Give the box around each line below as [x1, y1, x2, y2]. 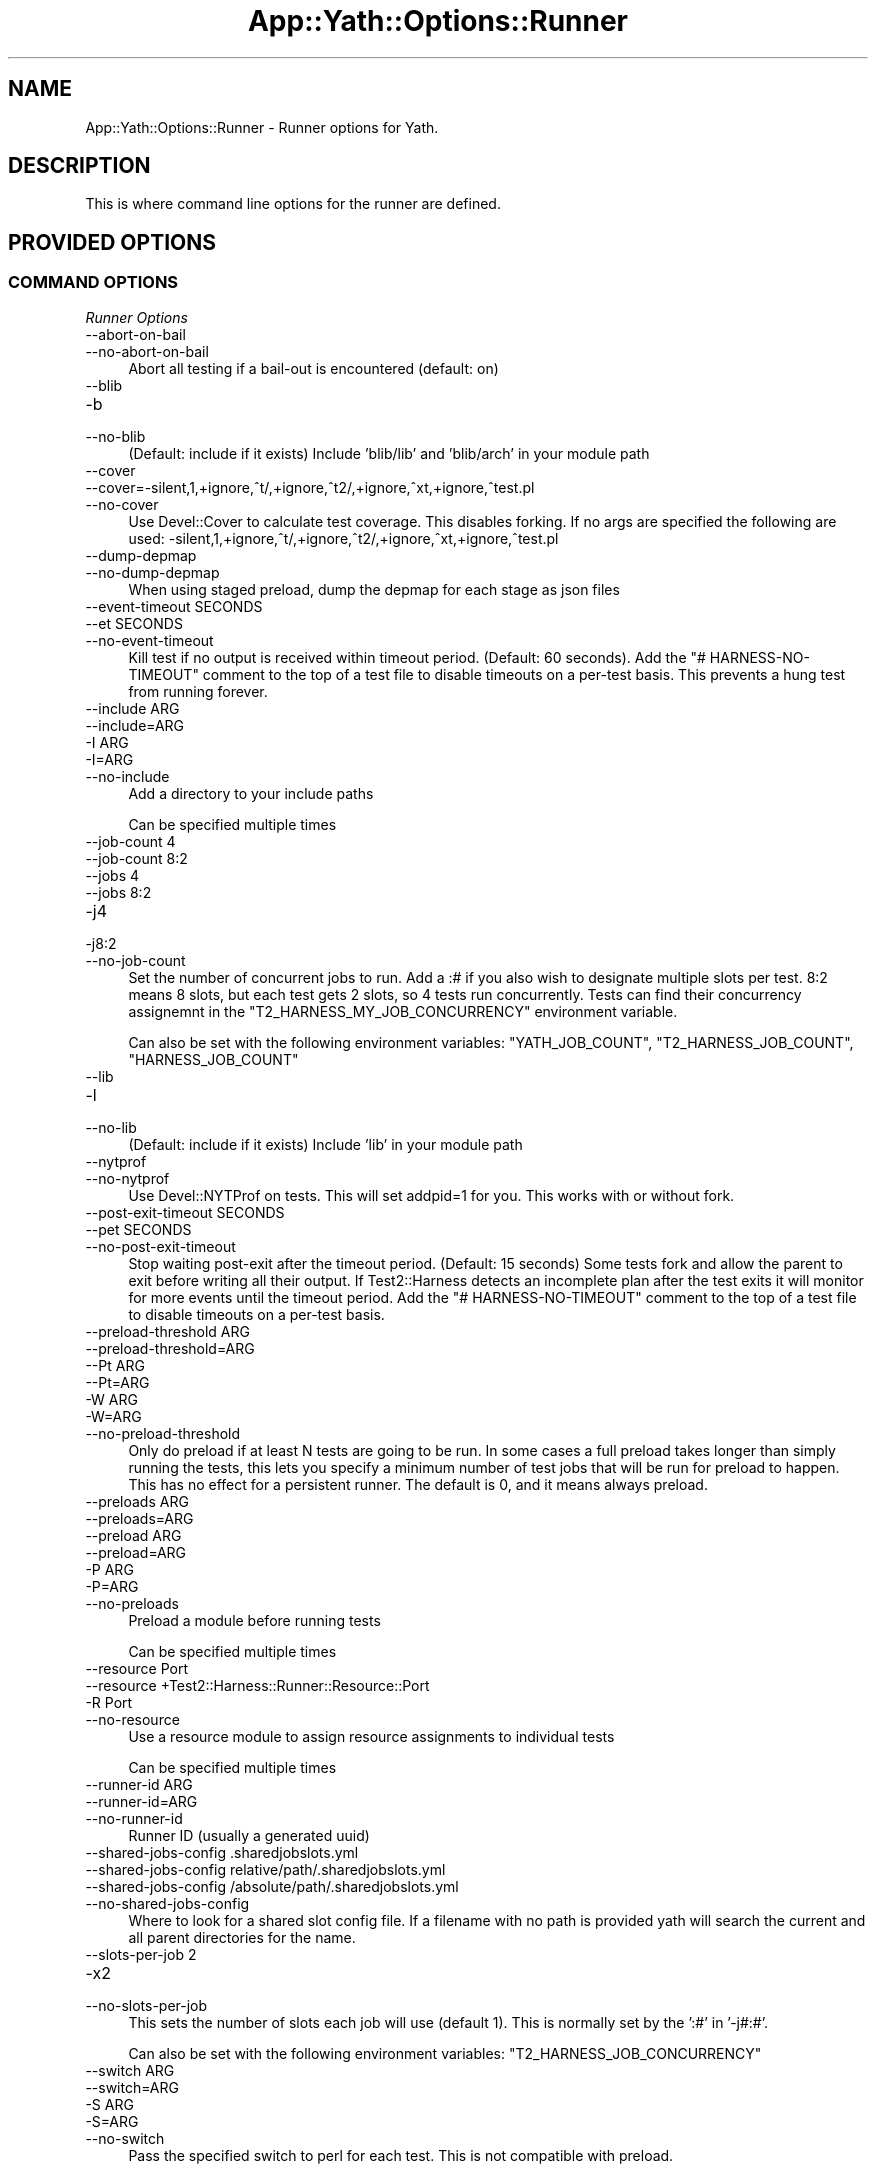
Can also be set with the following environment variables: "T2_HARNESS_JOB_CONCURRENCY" [128, 2044, 762, 2062]
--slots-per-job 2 [85, 1945, 197, 1963]
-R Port [85, 1693, 133, 1711]
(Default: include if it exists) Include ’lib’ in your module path [128, 1135, 523, 1153]
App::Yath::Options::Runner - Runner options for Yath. [85, 118, 439, 136]
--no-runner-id [85, 1809, 183, 1827]
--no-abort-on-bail [85, 342, 209, 360]
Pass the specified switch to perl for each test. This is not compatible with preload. [128, 2146, 674, 2164]
